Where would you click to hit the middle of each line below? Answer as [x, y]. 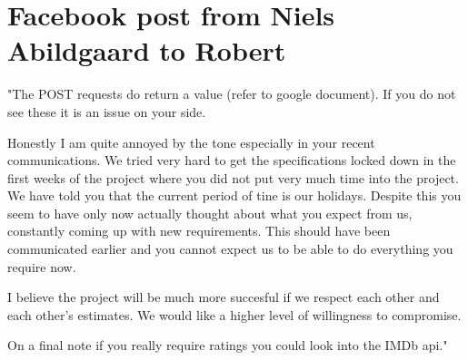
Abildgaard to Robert [147, 50]
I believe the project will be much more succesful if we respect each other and [224, 297]
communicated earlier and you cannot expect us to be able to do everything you [230, 249]
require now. [42, 266]
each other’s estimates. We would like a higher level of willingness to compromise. [234, 314]
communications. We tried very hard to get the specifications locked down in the [232, 160]
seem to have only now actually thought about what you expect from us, [210, 213]
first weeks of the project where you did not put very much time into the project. [233, 177]
